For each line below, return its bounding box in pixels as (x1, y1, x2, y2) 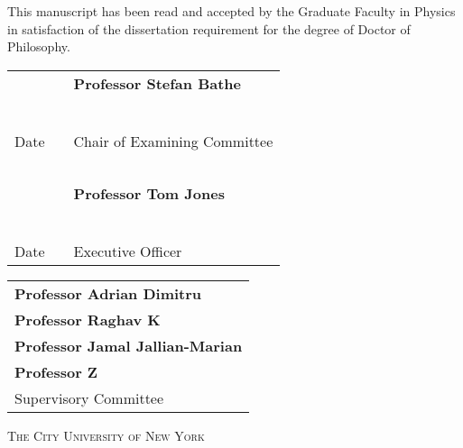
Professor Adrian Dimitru (14, 282, 202, 304)
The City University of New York (7, 425, 205, 444)
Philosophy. (7, 37, 70, 56)
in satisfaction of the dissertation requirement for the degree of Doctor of (7, 19, 411, 38)
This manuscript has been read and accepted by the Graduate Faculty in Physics (7, 2, 456, 20)
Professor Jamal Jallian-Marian (14, 334, 243, 356)
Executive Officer (73, 240, 182, 261)
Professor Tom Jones (73, 182, 225, 204)
